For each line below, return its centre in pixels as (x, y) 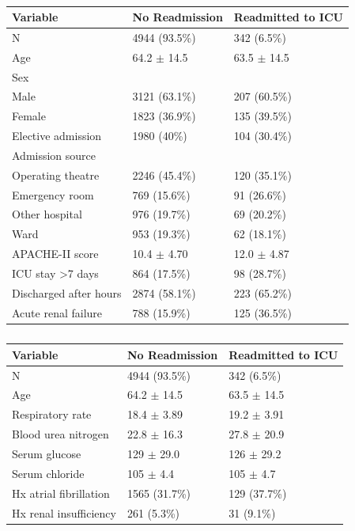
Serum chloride (48, 473)
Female (29, 116)
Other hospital (47, 214)
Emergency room (53, 194)
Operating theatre (56, 174)
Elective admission (57, 136)
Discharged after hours (67, 292)
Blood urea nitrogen (60, 434)
